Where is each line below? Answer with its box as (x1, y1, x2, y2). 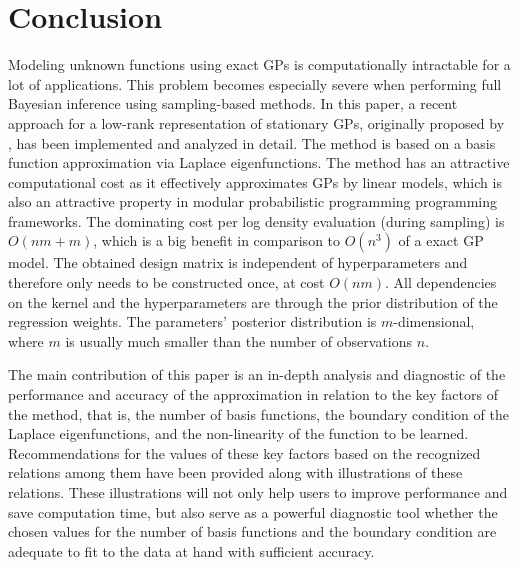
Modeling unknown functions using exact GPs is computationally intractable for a (8, 54, 511, 75)
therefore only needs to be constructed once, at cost (8, 272, 325, 293)
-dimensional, (393, 311, 475, 332)
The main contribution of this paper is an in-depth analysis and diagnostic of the (8, 364, 506, 385)
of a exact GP (398, 230, 484, 251)
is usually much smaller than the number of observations (65, 330, 413, 351)
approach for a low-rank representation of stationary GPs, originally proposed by (8, 112, 505, 133)
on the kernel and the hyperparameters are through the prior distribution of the (8, 291, 498, 312)
